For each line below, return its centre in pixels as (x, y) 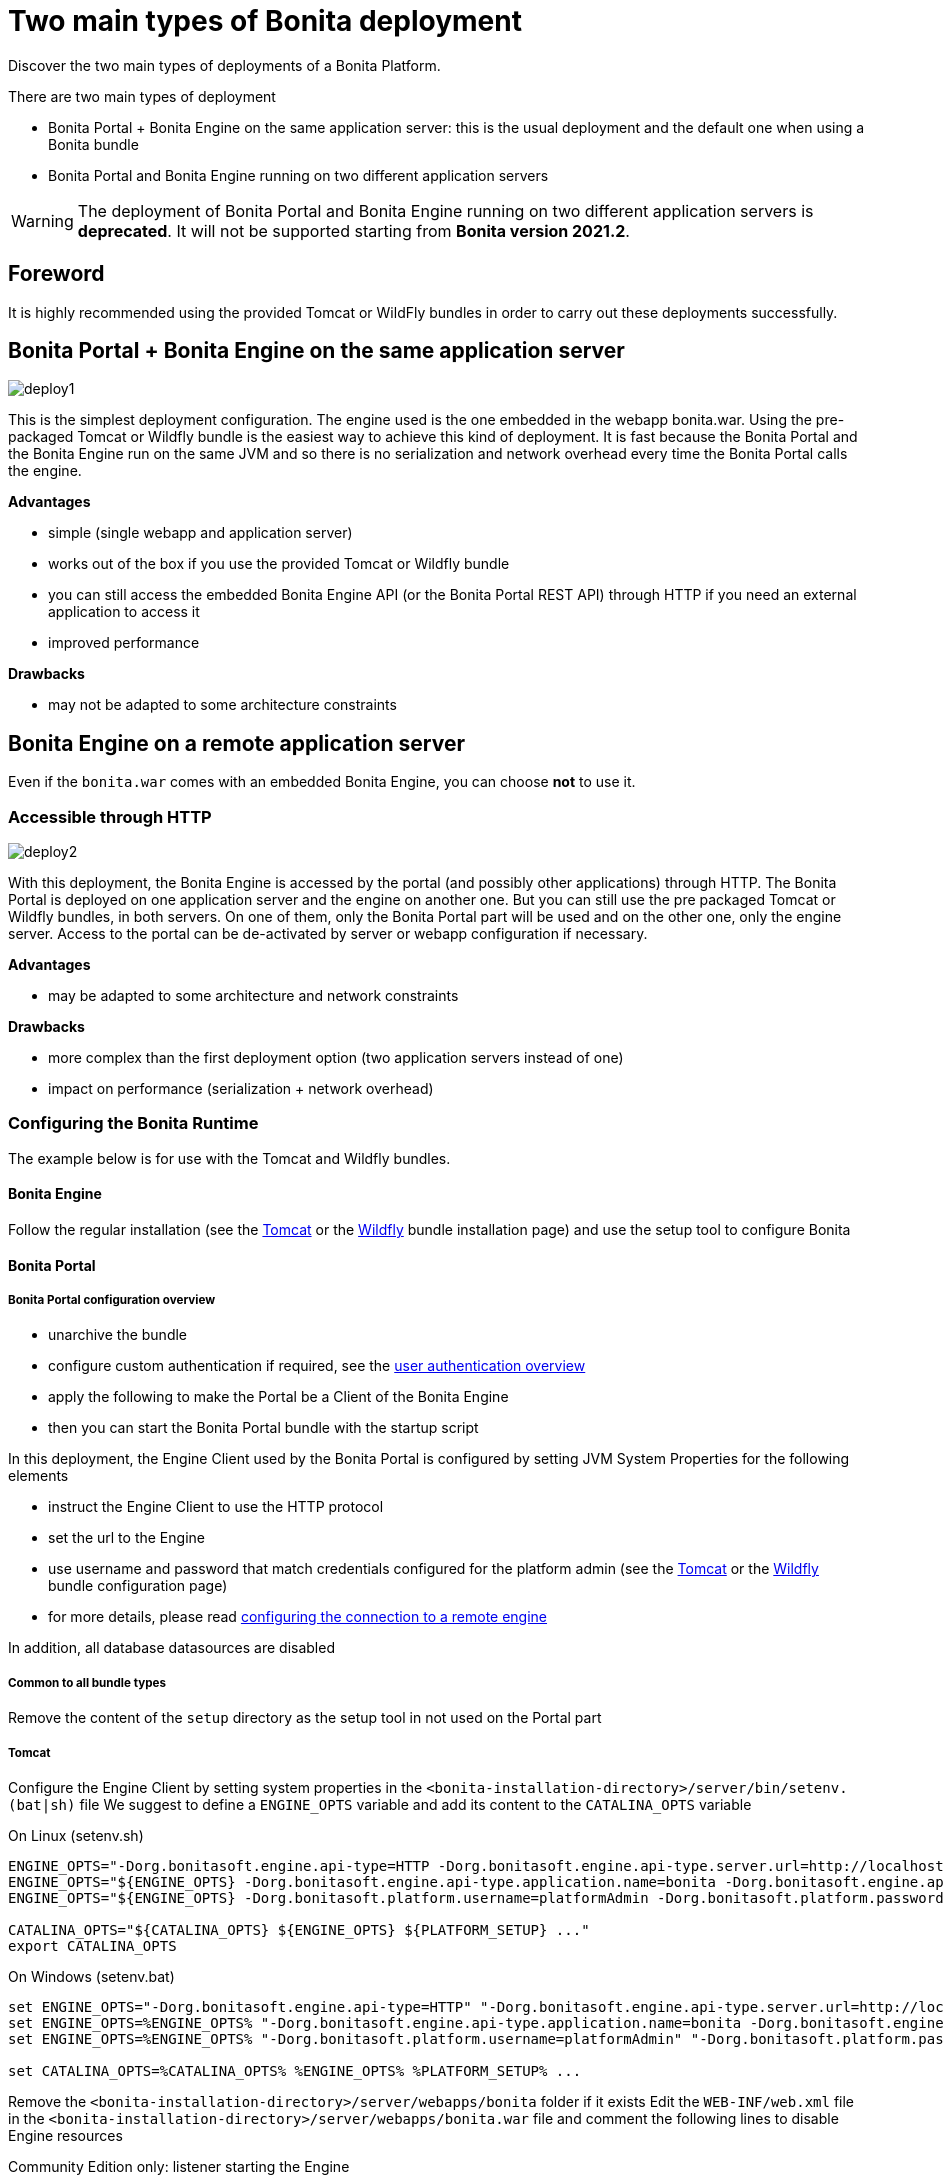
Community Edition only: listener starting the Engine (179, 2166)
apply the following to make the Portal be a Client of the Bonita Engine (278, 1397)
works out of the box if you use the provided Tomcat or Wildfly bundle (279, 564)
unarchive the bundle (118, 1335)
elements (38, 1476)
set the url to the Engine (126, 1538)
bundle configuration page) (138, 1586)
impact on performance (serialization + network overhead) (241, 1089)
